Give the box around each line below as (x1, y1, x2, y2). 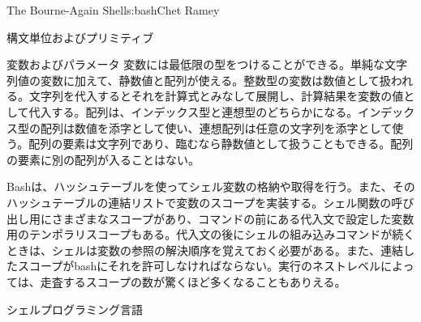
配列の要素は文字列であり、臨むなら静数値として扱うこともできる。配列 (28, 135, 414, 152)
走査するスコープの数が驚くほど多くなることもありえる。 (40, 273, 346, 290)
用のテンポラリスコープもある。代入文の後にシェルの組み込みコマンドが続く (6, 226, 415, 243)
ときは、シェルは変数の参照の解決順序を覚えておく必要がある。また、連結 (6, 241, 403, 258)
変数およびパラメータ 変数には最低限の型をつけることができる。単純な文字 (6, 56, 407, 73)
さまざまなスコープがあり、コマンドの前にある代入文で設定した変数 (51, 210, 415, 227)
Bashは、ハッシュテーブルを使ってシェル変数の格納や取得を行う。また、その (6, 178, 415, 195)
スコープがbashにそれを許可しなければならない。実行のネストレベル (17, 257, 380, 274)
